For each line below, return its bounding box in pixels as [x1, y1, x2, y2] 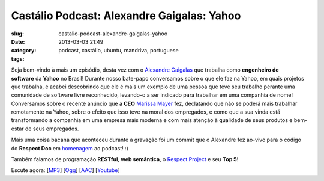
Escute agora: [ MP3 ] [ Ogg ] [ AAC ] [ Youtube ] [11, 167, 120, 174]
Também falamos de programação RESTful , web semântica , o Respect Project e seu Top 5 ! [11, 156, 239, 163]
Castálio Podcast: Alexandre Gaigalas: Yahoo [11, 9, 241, 22]
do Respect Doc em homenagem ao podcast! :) [11, 144, 129, 152]
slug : [11, 30, 24, 37]
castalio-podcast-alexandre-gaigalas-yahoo [58, 30, 168, 37]
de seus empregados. [25, 125, 79, 132]
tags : [11, 55, 25, 63]
